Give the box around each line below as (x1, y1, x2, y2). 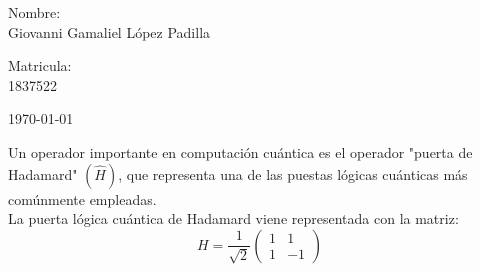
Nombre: (8, 2, 61, 22)
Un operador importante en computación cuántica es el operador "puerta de (8, 141, 473, 162)
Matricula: (8, 55, 72, 76)
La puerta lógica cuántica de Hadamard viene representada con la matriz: (8, 208, 459, 229)
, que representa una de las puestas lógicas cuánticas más (118, 163, 468, 184)
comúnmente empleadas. (8, 188, 157, 209)
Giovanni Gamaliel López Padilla (8, 21, 211, 42)
